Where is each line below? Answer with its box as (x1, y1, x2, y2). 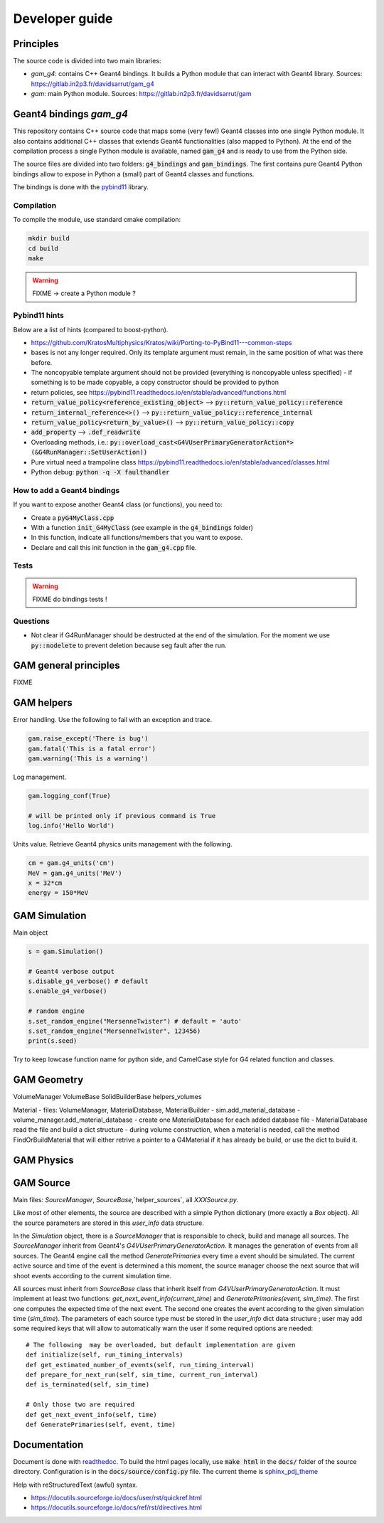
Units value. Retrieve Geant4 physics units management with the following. (13, 840, 233, 849)
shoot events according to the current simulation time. (13, 1271, 172, 1280)
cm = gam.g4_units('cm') (28, 859, 115, 867)
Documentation (13, 1438, 84, 1450)
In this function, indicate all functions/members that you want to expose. (31, 534, 243, 542)
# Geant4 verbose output (28, 967, 115, 975)
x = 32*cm (28, 879, 63, 887)
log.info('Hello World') (28, 822, 115, 830)
